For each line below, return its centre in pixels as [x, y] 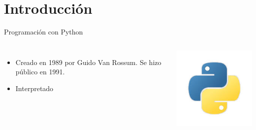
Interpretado [34, 88]
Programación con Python [44, 32]
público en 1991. [40, 72]
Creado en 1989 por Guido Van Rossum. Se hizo [88, 62]
